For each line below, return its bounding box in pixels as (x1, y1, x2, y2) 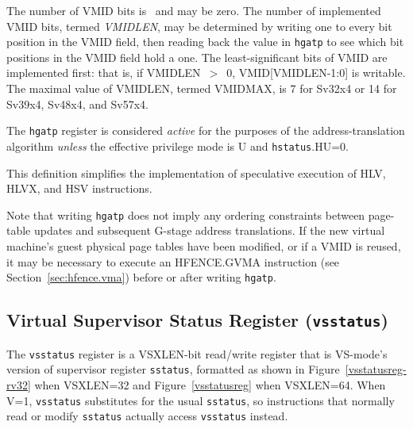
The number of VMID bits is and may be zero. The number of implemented (6, 2, 381, 18)
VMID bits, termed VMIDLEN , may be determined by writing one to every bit (6, 17, 392, 34)
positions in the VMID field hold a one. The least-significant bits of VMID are (6, 48, 388, 65)
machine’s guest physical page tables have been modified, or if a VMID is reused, (6, 237, 401, 254)
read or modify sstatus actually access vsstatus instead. (6, 408, 288, 424)
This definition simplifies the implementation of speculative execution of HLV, (6, 164, 386, 181)
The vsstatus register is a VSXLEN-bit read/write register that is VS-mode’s (6, 345, 388, 362)
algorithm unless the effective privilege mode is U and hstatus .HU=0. (6, 137, 349, 154)
